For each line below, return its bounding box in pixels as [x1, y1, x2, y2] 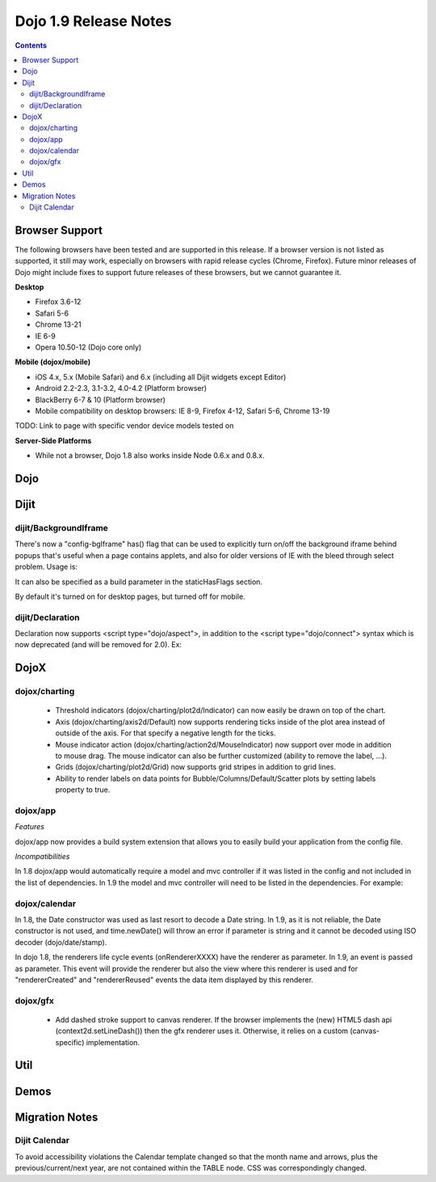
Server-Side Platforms [15, 435, 92, 445]
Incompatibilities [15, 852, 70, 862]
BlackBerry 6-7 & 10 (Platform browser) [35, 395, 166, 405]
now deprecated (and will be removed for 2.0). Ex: [15, 640, 182, 650]
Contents [15, 40, 48, 50]
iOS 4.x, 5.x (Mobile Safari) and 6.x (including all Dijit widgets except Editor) [35, 372, 287, 382]
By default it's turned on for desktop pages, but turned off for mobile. [15, 591, 245, 601]
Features [15, 822, 44, 832]
